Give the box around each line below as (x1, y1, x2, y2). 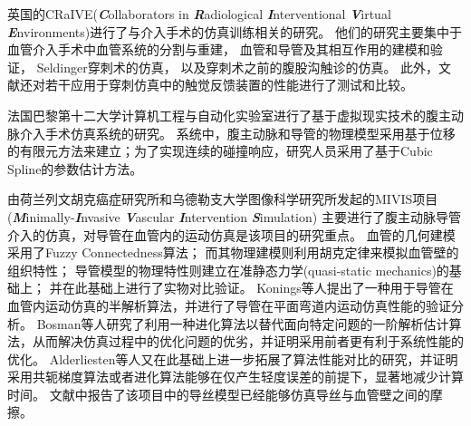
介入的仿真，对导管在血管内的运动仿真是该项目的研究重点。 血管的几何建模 (7, 225, 456, 244)
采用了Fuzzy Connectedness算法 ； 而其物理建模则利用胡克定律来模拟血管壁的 (7, 243, 459, 262)
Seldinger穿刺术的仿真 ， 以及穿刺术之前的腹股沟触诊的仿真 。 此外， (36, 57, 439, 76)
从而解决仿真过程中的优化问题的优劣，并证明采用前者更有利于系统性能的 (32, 332, 464, 351)
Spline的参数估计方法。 (7, 159, 143, 178)
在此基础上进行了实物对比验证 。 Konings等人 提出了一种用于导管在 (62, 278, 454, 297)
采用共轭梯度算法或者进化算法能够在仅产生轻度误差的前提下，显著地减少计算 (7, 367, 464, 386)
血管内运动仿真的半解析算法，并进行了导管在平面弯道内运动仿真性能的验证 (7, 295, 451, 315)
